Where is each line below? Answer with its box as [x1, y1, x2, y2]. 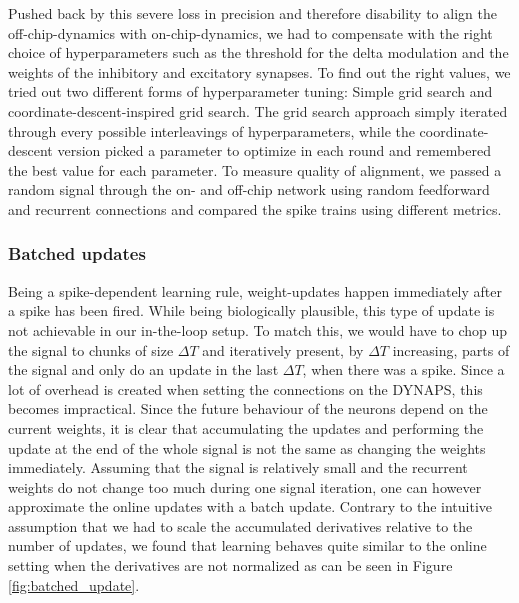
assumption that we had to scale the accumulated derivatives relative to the [8, 515, 473, 536]
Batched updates [8, 241, 146, 266]
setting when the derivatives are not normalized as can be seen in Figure [8, 555, 453, 576]
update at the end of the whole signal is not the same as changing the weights [8, 437, 486, 458]
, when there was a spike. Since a [302, 359, 505, 380]
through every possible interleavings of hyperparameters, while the [8, 120, 415, 141]
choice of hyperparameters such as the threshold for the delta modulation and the [8, 42, 509, 63]
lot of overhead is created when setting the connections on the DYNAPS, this [8, 378, 483, 399]
